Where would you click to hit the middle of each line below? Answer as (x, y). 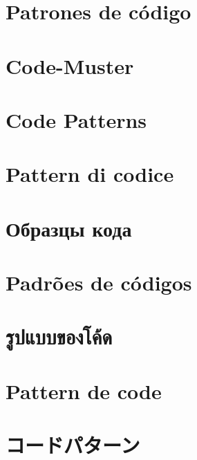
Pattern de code (84, 390)
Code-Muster (70, 65)
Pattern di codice (90, 174)
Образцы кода (69, 228)
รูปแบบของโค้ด (59, 337)
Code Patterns (76, 119)
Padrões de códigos (99, 283)
